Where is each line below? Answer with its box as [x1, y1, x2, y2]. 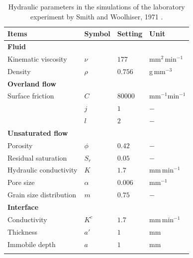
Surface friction [7, 90, 54, 101]
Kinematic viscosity [7, 53, 67, 64]
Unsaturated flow [7, 127, 68, 138]
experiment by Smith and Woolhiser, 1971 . [30, 11, 163, 21]
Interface [7, 202, 39, 212]
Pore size [7, 177, 35, 187]
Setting [117, 28, 143, 39]
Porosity [7, 140, 33, 150]
